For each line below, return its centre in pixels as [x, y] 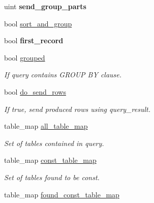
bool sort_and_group [38, 23]
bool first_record [34, 40]
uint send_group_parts [45, 6]
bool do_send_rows [35, 91]
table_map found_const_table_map [62, 194]
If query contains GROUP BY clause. [63, 75]
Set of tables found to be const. [52, 177]
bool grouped [25, 57]
